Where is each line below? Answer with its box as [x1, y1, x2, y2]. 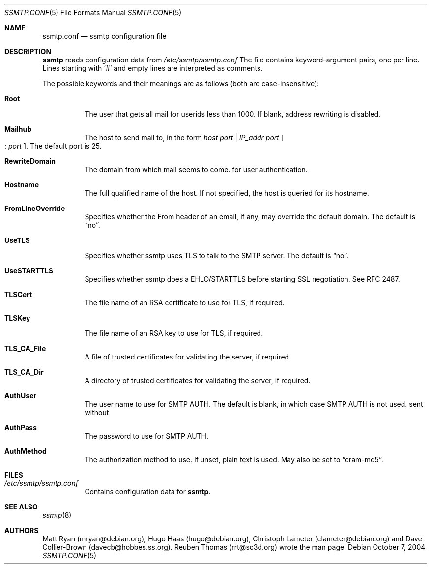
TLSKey [4, 314, 30, 322]
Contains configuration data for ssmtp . [85, 487, 211, 496]
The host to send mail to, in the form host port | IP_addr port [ [85, 133, 284, 142]
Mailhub [4, 125, 32, 133]
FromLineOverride [4, 204, 65, 212]
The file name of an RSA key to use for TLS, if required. [85, 329, 263, 337]
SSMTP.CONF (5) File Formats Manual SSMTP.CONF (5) [4, 8, 182, 17]
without [85, 408, 109, 417]
